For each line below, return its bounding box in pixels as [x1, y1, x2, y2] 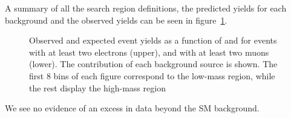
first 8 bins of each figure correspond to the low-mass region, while [29, 69, 275, 82]
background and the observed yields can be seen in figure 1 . [5, 13, 227, 26]
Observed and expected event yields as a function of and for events [29, 34, 277, 47]
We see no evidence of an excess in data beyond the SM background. [5, 102, 260, 114]
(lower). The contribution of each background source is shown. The [29, 57, 278, 70]
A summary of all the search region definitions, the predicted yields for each [5, 2, 287, 14]
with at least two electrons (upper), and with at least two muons [29, 45, 269, 58]
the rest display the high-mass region [29, 81, 166, 94]
